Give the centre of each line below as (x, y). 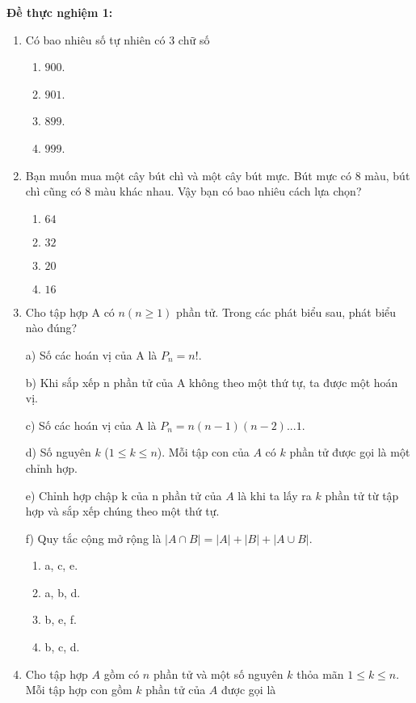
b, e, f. (61, 619)
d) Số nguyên (58, 452)
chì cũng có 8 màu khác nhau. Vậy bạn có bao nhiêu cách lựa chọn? (193, 191)
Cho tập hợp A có (70, 312)
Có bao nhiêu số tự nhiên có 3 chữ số (118, 39)
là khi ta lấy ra (275, 495)
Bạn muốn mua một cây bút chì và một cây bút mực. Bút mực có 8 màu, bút (218, 175)
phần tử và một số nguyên (218, 674)
